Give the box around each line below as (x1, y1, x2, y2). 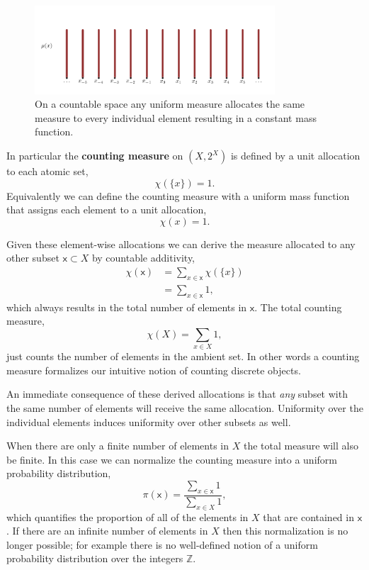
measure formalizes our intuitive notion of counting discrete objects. (6, 362, 301, 377)
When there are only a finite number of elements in (6, 438, 229, 453)
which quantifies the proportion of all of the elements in (6, 509, 249, 524)
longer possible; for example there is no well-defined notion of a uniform (6, 537, 318, 552)
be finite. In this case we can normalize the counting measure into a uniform (6, 452, 337, 466)
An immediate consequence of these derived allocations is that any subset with (6, 386, 348, 401)
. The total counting (254, 299, 342, 314)
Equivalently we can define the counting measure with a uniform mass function (6, 188, 350, 203)
